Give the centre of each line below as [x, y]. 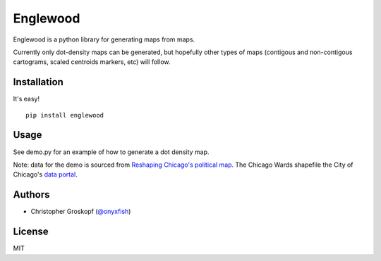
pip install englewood [65, 115]
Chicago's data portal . [45, 174]
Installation [38, 82]
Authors [31, 195]
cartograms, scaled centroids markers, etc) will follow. [92, 62]
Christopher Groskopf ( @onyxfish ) [81, 212]
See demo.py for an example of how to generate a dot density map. [111, 152]
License [31, 232]
